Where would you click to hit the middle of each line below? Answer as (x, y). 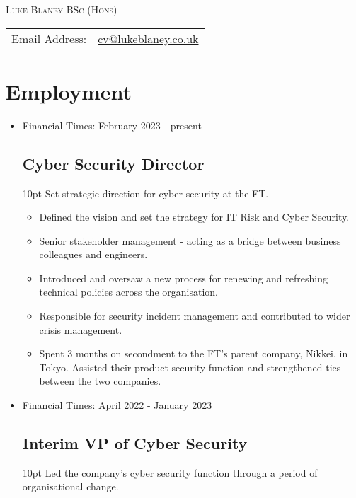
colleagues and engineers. (93, 254)
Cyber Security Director (113, 163)
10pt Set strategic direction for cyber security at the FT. (145, 193)
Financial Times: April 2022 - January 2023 (117, 405)
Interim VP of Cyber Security (135, 443)
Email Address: (49, 38)
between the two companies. (100, 381)
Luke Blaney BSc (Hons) (62, 9)
